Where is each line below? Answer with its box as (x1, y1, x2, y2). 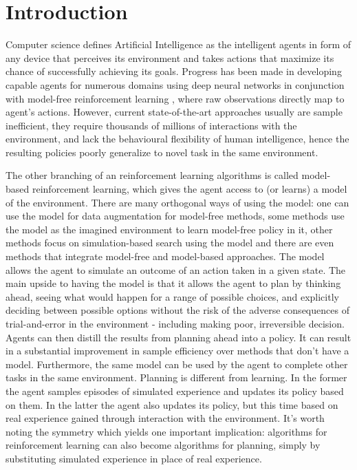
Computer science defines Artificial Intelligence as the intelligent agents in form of (6, 37, 351, 52)
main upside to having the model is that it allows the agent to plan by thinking (6, 276, 341, 290)
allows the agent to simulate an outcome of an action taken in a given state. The (6, 262, 346, 277)
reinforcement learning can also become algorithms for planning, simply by (6, 438, 321, 452)
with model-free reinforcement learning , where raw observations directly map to (6, 91, 345, 105)
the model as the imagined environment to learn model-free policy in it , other (6, 222, 333, 236)
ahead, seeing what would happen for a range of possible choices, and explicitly (6, 289, 339, 303)
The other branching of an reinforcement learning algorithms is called (6, 168, 299, 182)
